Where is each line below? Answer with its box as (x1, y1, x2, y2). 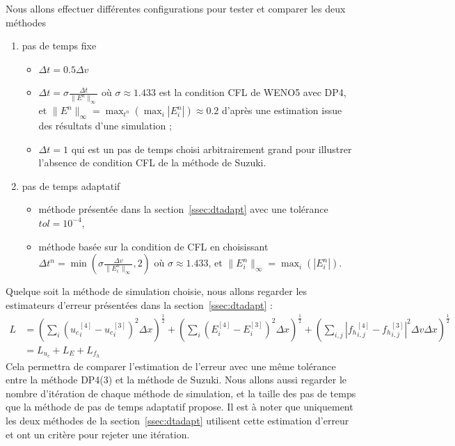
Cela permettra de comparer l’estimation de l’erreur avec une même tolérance (6, 358, 336, 373)
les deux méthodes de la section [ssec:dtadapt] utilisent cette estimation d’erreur (6, 413, 349, 427)
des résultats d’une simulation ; (38, 118, 172, 132)
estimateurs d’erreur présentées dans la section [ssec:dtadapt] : (6, 297, 273, 312)
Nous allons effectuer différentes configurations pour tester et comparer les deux (6, 1, 346, 15)
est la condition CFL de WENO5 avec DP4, (159, 85, 346, 99)
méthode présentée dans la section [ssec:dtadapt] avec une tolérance (38, 202, 328, 216)
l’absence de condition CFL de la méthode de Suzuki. (38, 155, 266, 170)
